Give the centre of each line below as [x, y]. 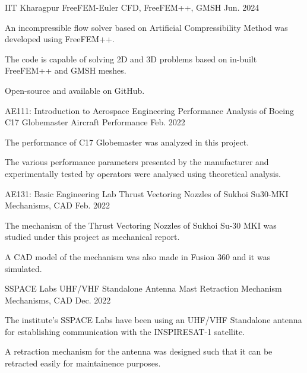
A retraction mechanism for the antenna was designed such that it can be [139, 351]
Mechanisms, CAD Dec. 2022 [58, 300]
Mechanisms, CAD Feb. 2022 [58, 205]
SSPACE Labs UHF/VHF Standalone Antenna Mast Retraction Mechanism [143, 288]
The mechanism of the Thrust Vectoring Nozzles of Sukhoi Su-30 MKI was [141, 225]
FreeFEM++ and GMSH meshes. [66, 70]
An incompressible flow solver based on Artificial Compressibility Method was [146, 27]
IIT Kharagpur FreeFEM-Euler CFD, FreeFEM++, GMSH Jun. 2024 [132, 7]
